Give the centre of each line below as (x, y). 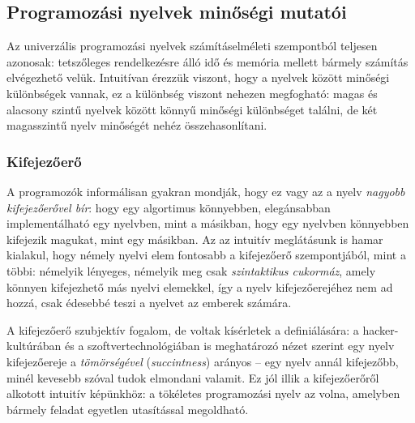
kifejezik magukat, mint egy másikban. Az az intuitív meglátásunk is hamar (195, 239)
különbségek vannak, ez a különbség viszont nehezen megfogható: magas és (192, 93)
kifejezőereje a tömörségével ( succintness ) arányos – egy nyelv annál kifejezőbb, (203, 361)
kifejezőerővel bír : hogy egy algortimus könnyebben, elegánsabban (169, 207)
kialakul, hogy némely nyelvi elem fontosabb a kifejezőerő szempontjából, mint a (206, 255)
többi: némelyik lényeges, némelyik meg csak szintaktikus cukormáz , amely (191, 270)
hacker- (381, 329)
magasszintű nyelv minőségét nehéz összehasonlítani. (137, 125)
